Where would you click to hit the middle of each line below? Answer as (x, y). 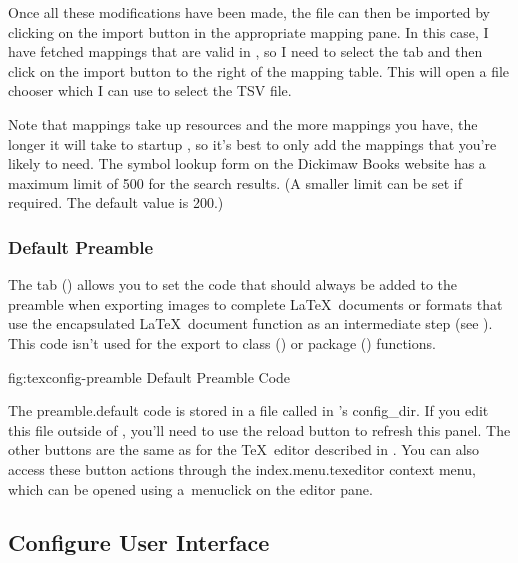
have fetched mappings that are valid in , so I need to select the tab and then (245, 51)
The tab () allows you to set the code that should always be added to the (233, 284)
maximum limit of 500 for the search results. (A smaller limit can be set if (235, 182)
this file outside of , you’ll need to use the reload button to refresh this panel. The (259, 429)
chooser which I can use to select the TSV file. (150, 90)
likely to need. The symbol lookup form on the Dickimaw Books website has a (247, 163)
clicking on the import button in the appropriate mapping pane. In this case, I (248, 31)
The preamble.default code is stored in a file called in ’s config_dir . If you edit (248, 410)
